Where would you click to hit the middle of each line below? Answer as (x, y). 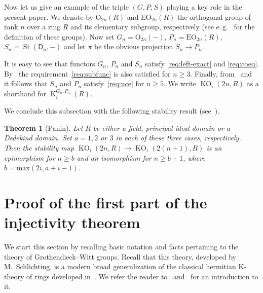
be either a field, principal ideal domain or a (161, 127)
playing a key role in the (204, 7)
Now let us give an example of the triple (66, 7)
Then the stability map (39, 147)
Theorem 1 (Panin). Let (44, 127)
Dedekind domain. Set (38, 138)
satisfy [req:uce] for (114, 83)
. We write (180, 83)
